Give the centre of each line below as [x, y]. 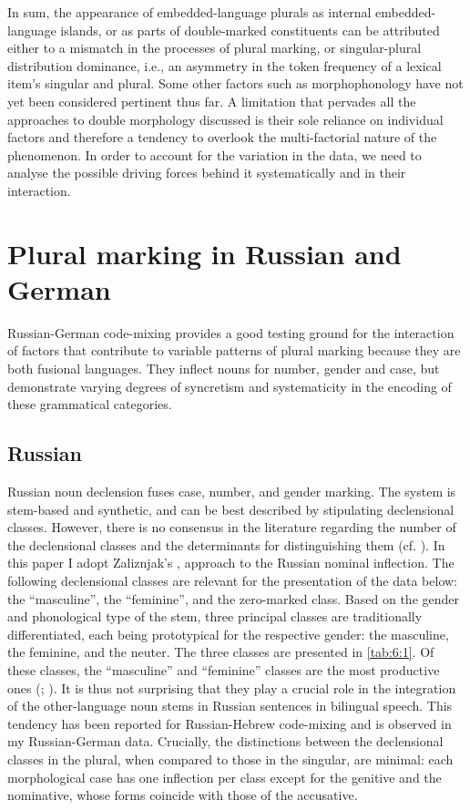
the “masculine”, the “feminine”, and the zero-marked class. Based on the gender [234, 598]
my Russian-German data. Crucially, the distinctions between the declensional [225, 741]
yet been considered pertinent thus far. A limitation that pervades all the [212, 101]
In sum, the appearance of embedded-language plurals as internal [189, 12]
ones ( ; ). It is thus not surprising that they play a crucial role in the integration [232, 687]
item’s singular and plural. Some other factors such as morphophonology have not [235, 83]
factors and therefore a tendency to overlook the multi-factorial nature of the [222, 137]
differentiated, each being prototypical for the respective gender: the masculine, [228, 634]
